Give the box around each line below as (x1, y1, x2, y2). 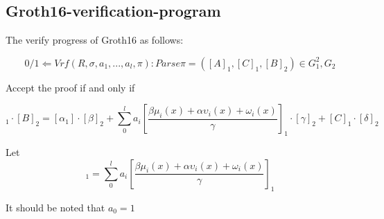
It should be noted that (6, 200, 105, 214)
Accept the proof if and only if (6, 80, 135, 94)
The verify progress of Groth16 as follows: (6, 33, 184, 47)
